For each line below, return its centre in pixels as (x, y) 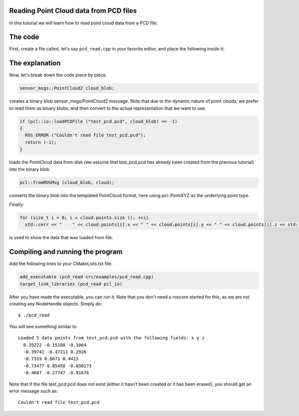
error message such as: (34, 391)
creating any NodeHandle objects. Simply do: (56, 303)
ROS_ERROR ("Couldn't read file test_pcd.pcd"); (86, 135)
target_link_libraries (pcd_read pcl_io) (71, 284)
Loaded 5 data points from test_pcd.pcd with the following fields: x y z (111, 338)
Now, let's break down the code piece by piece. (58, 75)
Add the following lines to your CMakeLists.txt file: (61, 264)
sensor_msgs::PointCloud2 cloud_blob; (67, 88)
